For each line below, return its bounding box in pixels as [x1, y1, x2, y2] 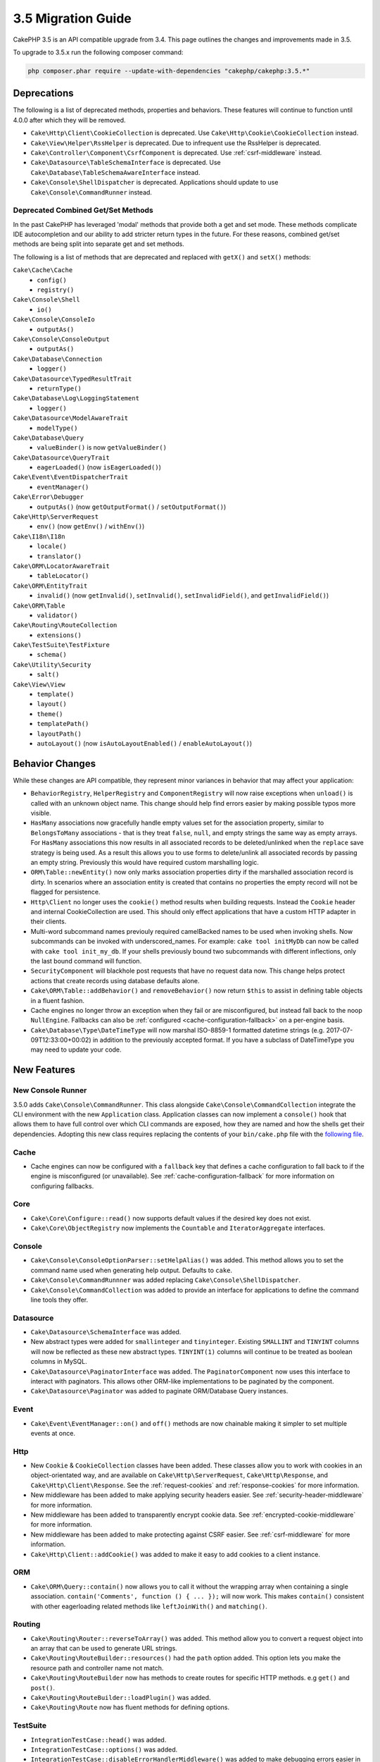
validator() [37, 611, 78, 620]
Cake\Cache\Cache [13, 266, 73, 274]
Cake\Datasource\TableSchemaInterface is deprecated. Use [30, 159, 221, 167]
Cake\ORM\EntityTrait [13, 581, 88, 590]
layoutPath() [37, 729, 82, 738]
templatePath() [37, 720, 89, 728]
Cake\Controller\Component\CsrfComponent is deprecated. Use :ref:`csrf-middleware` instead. [30, 148, 322, 156]
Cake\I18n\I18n [13, 532, 66, 541]
